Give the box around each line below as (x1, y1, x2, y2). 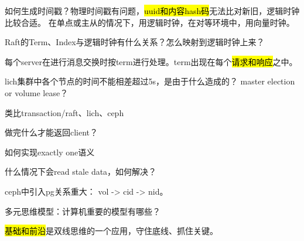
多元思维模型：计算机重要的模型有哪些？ (5, 205, 160, 217)
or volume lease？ (5, 86, 69, 99)
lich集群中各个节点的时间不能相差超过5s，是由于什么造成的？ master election (5, 75, 295, 87)
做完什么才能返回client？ (5, 126, 98, 138)
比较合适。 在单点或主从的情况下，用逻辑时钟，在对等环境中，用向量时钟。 (5, 16, 295, 28)
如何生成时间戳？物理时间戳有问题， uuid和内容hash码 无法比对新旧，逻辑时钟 (5, 5, 300, 16)
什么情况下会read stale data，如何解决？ (5, 165, 157, 178)
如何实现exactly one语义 (5, 145, 95, 158)
